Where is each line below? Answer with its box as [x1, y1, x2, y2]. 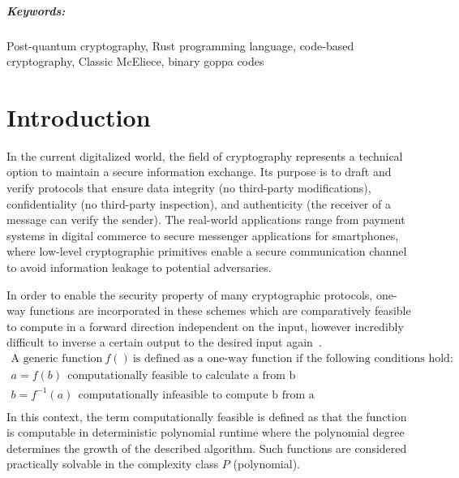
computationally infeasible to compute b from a [78, 389, 315, 401]
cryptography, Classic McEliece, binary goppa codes [6, 53, 264, 70]
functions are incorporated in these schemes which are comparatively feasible [29, 302, 411, 319]
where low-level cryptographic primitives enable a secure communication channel [6, 243, 407, 260]
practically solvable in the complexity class [6, 455, 219, 472]
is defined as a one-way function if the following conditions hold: [132, 353, 453, 365]
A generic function [11, 353, 103, 365]
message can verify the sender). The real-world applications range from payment [6, 211, 405, 228]
